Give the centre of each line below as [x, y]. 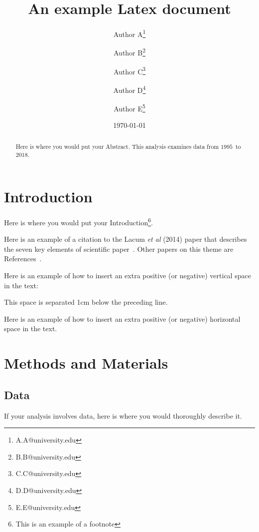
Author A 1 [129, 33]
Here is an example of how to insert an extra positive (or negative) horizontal [122, 318]
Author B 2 [129, 52]
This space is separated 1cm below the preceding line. [86, 302]
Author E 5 [129, 108]
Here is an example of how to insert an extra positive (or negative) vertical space [128, 275]
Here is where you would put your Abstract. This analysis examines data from [117, 146]
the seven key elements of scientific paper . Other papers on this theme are [119, 249]
